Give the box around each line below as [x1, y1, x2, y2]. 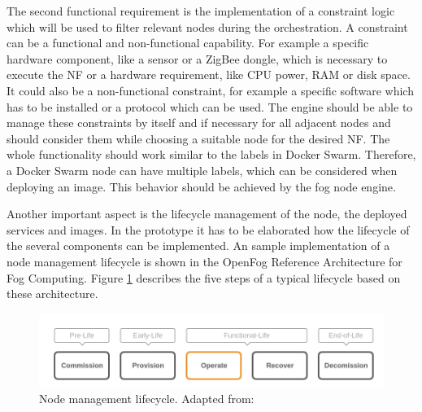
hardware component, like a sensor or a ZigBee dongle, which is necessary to [7, 50, 388, 67]
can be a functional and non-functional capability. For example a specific [7, 34, 369, 51]
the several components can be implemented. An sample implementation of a [7, 237, 390, 254]
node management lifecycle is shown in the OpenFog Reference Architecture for [7, 252, 402, 270]
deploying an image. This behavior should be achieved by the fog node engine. [7, 178, 396, 195]
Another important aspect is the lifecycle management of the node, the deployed [7, 205, 407, 222]
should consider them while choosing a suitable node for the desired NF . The [7, 129, 390, 147]
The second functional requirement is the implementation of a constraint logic [7, 2, 395, 19]
